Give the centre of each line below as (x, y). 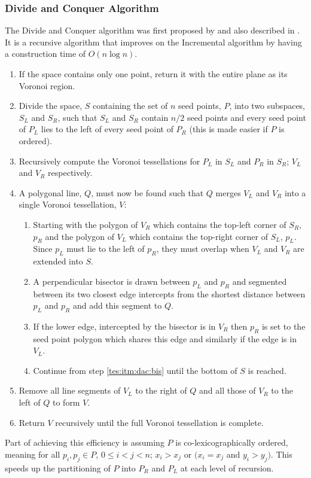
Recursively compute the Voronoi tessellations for (109, 161)
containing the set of (130, 106)
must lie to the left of (106, 249)
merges (228, 192)
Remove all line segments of (70, 390)
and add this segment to (117, 305)
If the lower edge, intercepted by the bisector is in (124, 326)
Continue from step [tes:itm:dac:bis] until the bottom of (135, 370)
